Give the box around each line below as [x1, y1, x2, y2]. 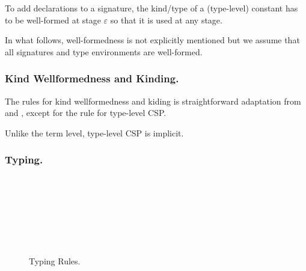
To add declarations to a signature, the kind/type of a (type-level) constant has [5, 2, 298, 14]
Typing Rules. [29, 255, 81, 267]
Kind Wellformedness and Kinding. [5, 71, 179, 86]
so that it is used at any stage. [110, 13, 222, 26]
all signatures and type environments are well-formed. [5, 45, 203, 58]
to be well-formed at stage [5, 13, 101, 26]
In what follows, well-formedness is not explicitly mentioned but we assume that [5, 34, 300, 46]
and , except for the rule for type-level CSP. [5, 106, 167, 119]
